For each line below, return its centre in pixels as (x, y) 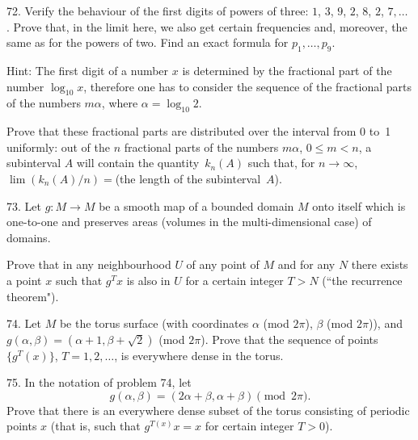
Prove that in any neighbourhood (89, 264)
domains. (29, 237)
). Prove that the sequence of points (289, 339)
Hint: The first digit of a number (88, 70)
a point (24, 280)
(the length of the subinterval (188, 178)
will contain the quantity (138, 163)
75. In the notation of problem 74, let (99, 382)
